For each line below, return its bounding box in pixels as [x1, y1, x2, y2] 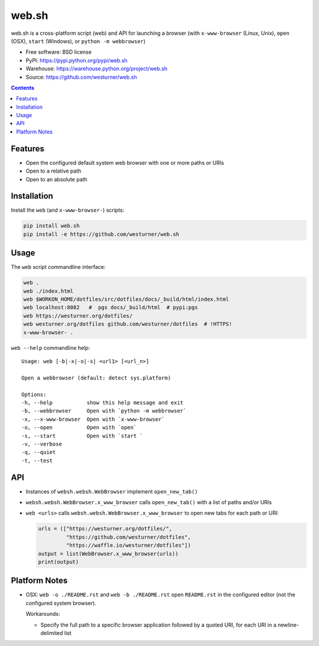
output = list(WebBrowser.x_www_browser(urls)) [38, 550, 178, 557]
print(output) [38, 559, 79, 565]
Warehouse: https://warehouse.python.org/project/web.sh [25, 65, 168, 72]
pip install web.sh [23, 222, 80, 229]
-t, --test [21, 457, 53, 464]
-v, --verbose [21, 440, 62, 447]
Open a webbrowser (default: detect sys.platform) [21, 374, 171, 381]
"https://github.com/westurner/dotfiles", [66, 534, 191, 540]
